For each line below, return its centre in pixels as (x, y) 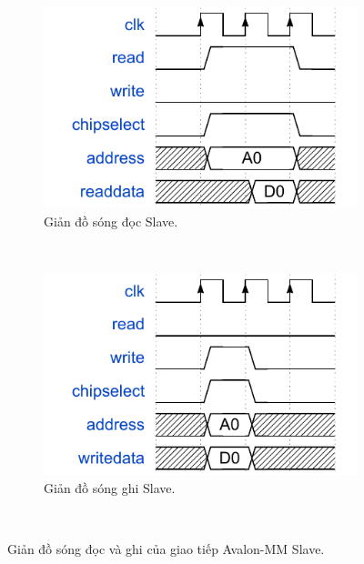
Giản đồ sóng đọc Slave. (111, 221)
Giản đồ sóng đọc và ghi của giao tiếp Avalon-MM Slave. (166, 549)
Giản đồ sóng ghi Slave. (110, 487)
